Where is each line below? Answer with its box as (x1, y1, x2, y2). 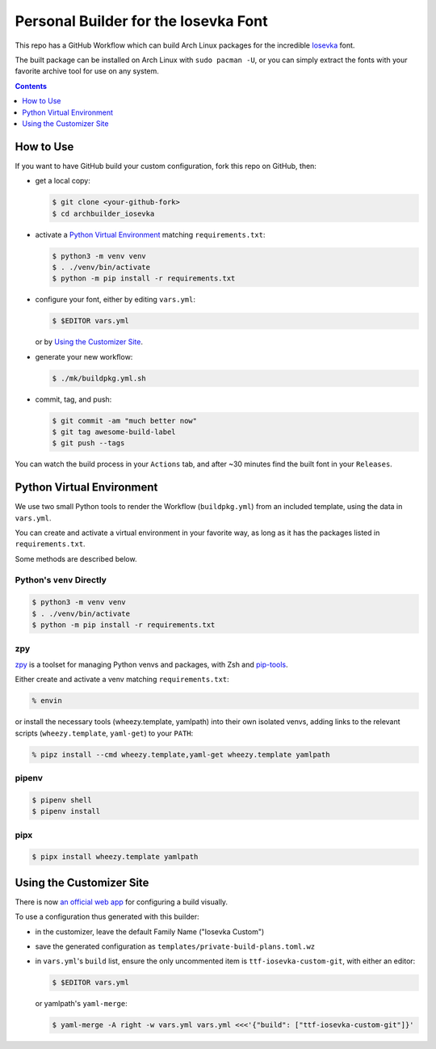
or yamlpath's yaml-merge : (35, 999, 128, 1009)
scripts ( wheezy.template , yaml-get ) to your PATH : (15, 728, 194, 738)
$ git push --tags (52, 439, 125, 448)
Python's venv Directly (15, 574, 107, 585)
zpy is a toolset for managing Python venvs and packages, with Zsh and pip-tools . (15, 659, 288, 669)
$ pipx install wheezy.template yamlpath (31, 853, 199, 862)
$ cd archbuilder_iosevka (52, 209, 155, 218)
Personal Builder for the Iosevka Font (15, 12, 268, 30)
